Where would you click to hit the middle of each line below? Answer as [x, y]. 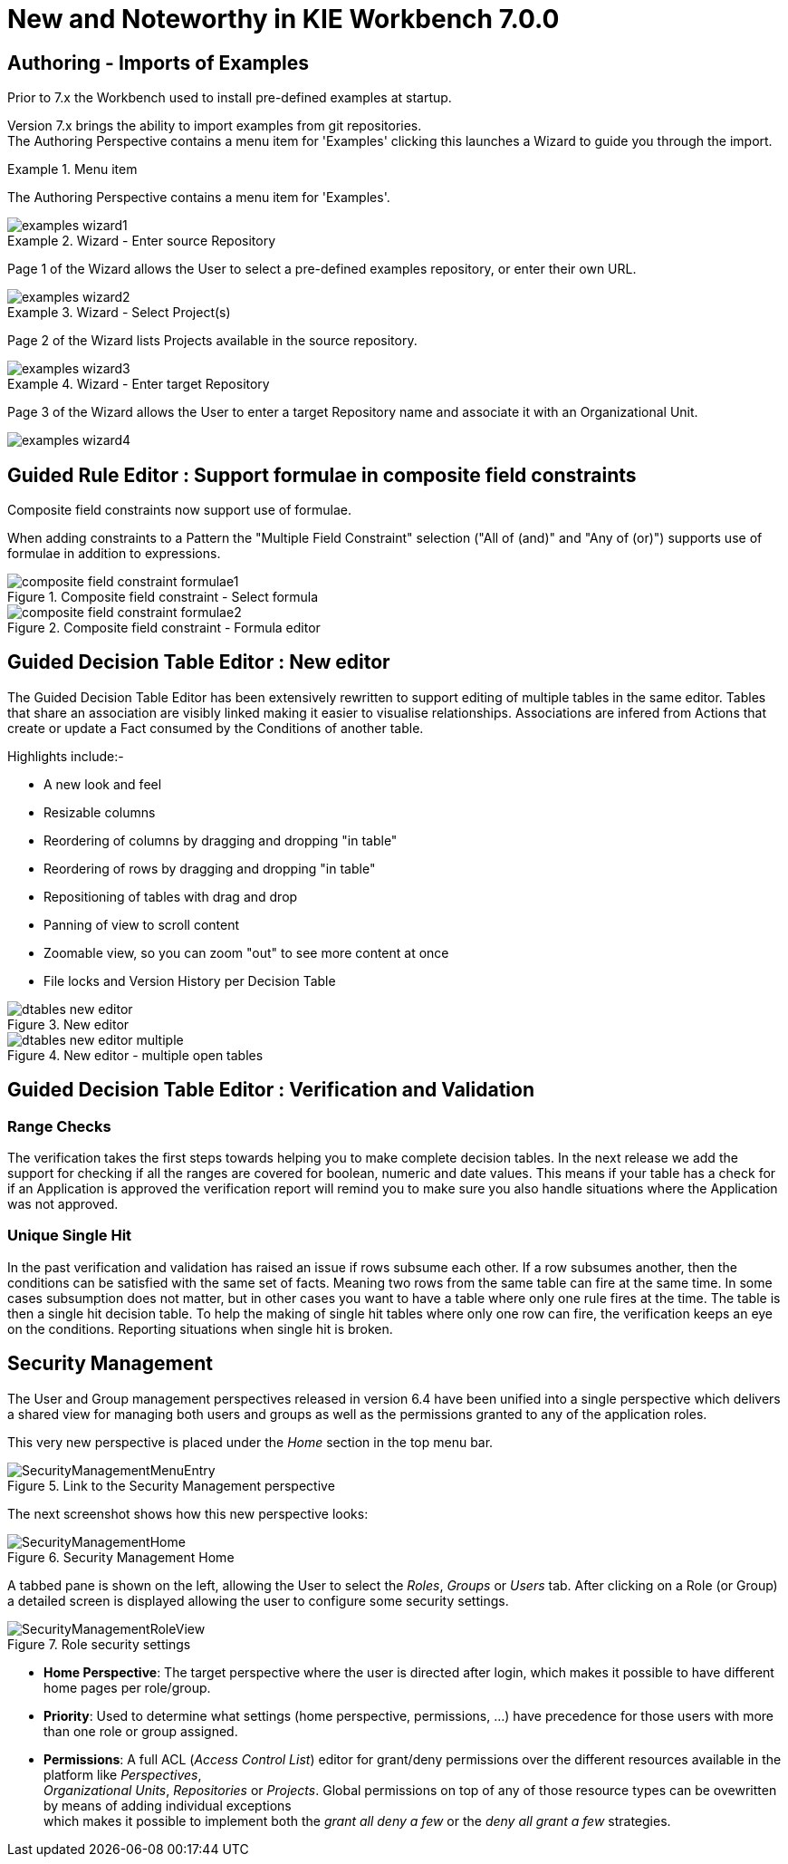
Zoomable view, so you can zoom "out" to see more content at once [246, 952]
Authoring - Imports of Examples [158, 63]
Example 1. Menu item [72, 169]
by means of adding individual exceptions [168, 1805]
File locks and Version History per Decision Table [190, 980]
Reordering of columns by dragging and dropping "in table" [221, 840]
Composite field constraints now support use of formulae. [179, 510]
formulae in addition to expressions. [114, 554]
